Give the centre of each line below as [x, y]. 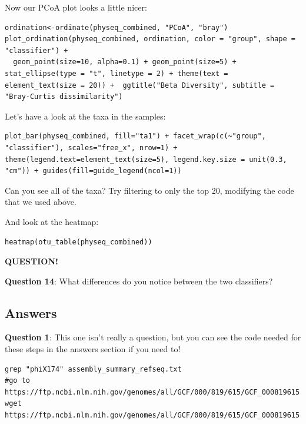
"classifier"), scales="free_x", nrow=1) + [91, 148]
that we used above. [41, 202]
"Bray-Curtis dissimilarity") [64, 97]
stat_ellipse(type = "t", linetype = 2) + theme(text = [117, 73]
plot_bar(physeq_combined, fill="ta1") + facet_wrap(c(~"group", [135, 136]
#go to [17, 381]
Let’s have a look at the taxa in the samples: [85, 116]
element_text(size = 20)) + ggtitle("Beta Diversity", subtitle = [140, 85]
